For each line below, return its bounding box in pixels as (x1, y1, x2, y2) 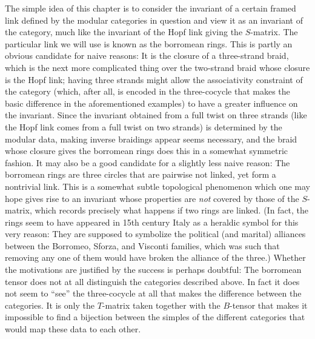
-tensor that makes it (230, 298, 308, 311)
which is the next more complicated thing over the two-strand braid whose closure (5, 61, 310, 73)
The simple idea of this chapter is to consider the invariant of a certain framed (5, 2, 296, 14)
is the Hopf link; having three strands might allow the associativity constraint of (5, 73, 303, 86)
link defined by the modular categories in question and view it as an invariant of (5, 13, 303, 26)
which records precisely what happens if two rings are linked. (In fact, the (35, 204, 309, 216)
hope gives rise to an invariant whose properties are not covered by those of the (5, 192, 299, 204)
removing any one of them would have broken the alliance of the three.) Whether (5, 251, 306, 264)
